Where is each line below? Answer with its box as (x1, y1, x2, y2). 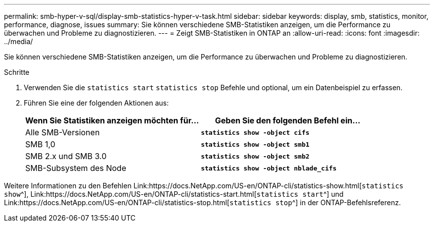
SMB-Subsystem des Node (25, 163, 126, 173)
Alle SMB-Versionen (25, 127, 100, 137)
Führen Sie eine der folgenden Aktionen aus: (24, 99, 169, 107)
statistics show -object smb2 (201, 152, 310, 160)
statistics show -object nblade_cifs (201, 164, 337, 172)
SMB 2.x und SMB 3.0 (25, 151, 107, 161)
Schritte (4, 68, 30, 76)
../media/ (4, 37, 33, 46)
